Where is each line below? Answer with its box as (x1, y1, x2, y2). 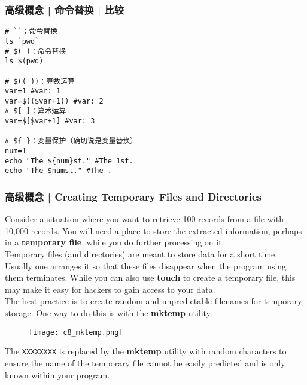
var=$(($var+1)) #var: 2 (5, 96, 104, 105)
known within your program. (5, 368, 110, 381)
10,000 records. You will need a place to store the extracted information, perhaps (5, 224, 302, 237)
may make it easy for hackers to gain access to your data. (5, 283, 215, 295)
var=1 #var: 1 (5, 87, 61, 96)
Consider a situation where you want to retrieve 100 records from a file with (5, 213, 284, 225)
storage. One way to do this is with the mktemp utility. (5, 307, 212, 319)
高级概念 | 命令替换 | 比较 (5, 2, 124, 17)
